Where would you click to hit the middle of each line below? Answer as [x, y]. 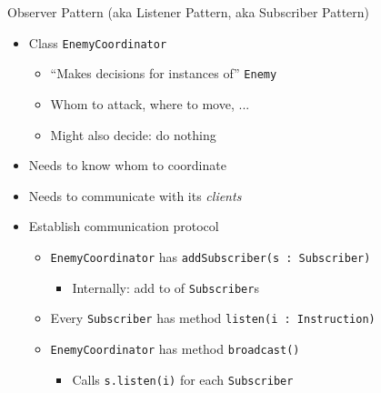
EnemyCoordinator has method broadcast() [175, 348]
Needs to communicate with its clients [135, 195]
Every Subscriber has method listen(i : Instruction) [213, 318]
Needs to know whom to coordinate [127, 165]
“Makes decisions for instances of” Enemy [164, 73]
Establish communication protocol [124, 226]
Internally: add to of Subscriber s [165, 287]
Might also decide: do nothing [133, 134]
